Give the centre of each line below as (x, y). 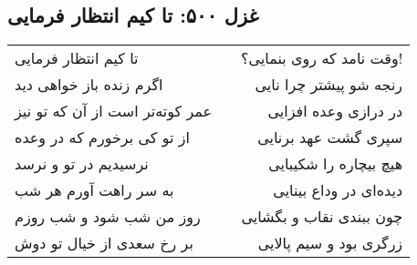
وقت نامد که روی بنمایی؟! (322, 58)
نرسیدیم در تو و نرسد (82, 164)
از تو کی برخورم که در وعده (102, 138)
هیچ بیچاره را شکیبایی (336, 164)
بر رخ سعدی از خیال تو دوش (104, 243)
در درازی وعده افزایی (335, 111)
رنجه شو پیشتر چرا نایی (329, 85)
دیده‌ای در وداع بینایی (338, 190)
